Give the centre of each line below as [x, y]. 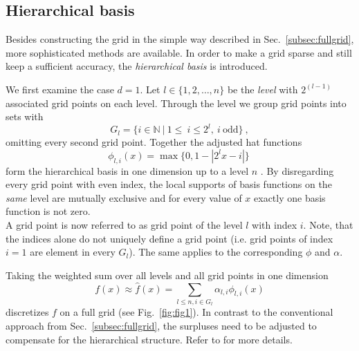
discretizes [27, 312]
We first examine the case [60, 89]
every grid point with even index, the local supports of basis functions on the [169, 184]
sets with [25, 116]
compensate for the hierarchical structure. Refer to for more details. [149, 339]
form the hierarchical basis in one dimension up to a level [127, 170]
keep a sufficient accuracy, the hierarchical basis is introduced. [137, 66]
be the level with [263, 89]
